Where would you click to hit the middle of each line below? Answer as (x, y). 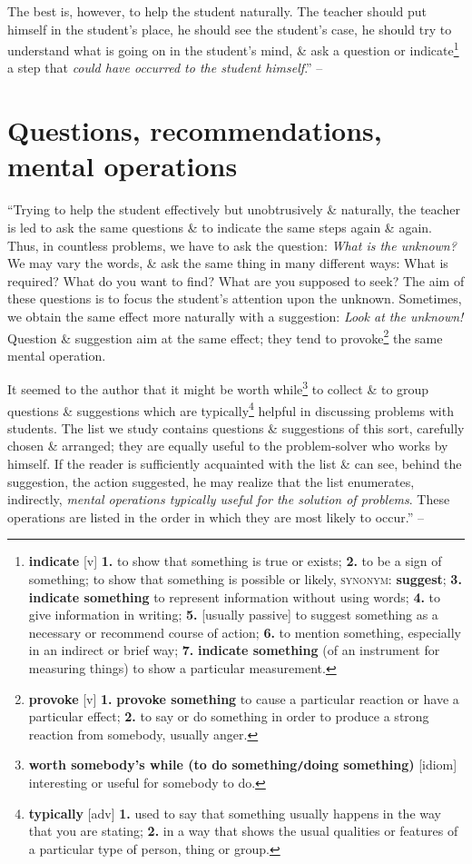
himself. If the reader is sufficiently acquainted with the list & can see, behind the (235, 464)
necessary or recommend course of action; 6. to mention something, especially (245, 632)
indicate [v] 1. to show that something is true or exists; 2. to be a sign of (235, 561)
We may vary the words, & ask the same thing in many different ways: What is (228, 263)
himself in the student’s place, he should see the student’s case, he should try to (230, 29)
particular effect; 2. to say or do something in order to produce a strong (229, 716)
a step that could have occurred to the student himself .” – (165, 68)
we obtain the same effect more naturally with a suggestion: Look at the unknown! (236, 316)
